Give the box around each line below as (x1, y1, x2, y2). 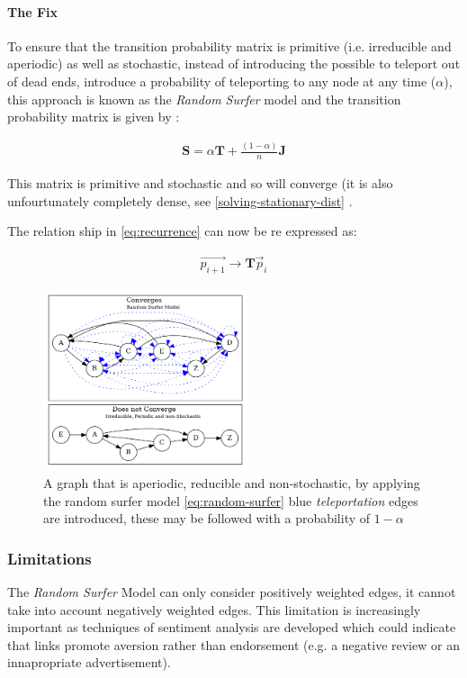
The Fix (7, 2, 58, 21)
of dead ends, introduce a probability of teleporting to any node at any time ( (7, 71, 436, 90)
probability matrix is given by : (7, 107, 180, 126)
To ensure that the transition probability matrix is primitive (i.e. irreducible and (7, 36, 452, 55)
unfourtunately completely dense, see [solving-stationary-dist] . (7, 191, 353, 210)
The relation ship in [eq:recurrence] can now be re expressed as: (7, 221, 357, 240)
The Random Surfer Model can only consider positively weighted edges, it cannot (7, 583, 456, 601)
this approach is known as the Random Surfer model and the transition (7, 89, 401, 108)
